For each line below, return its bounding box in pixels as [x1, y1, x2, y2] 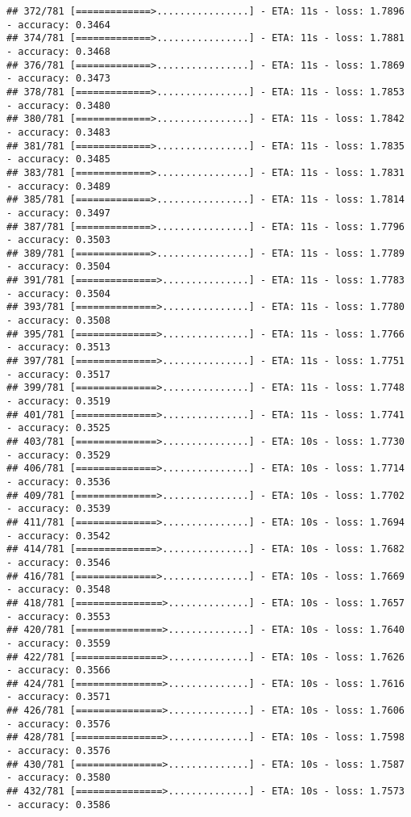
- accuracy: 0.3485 [6, 153, 110, 165]
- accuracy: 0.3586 [6, 798, 110, 811]
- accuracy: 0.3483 [6, 126, 110, 138]
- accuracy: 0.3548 [6, 584, 110, 596]
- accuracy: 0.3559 [6, 637, 110, 649]
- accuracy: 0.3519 [6, 396, 110, 408]
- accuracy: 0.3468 [6, 45, 110, 57]
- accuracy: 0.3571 [6, 691, 110, 703]
